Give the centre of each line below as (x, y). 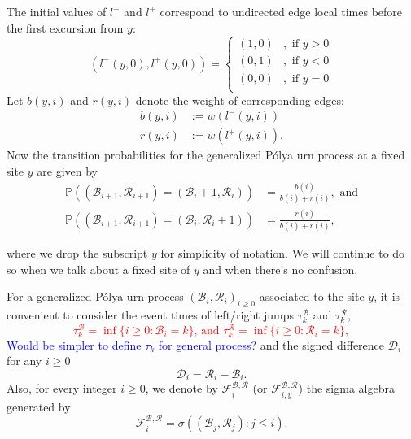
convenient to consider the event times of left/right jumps (151, 314)
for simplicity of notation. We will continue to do (283, 252)
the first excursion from (65, 27)
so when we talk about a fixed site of (98, 269)
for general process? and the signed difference (271, 344)
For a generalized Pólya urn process (95, 296)
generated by (39, 406)
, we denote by (181, 388)
